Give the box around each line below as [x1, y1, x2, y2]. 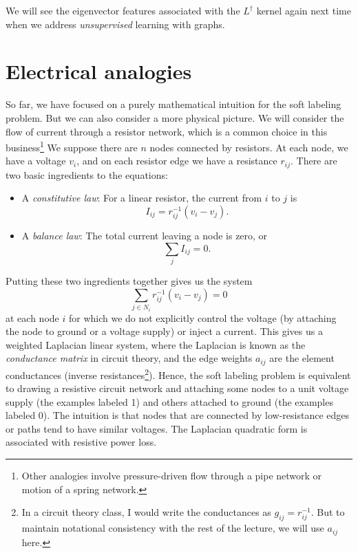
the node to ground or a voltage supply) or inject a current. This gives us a [6, 324, 323, 338]
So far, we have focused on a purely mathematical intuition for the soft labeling [6, 97, 341, 111]
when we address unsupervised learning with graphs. [6, 17, 225, 31]
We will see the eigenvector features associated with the [6, 3, 240, 17]
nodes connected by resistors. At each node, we [149, 140, 348, 154]
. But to [310, 505, 345, 519]
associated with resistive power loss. [6, 435, 157, 449]
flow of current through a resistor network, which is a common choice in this [6, 124, 328, 138]
